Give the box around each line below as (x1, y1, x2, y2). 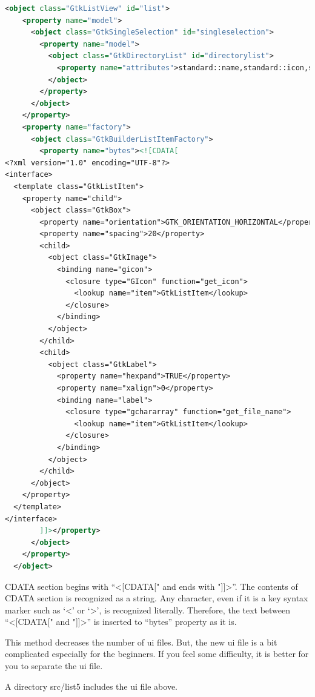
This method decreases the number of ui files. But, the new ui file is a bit (5, 635, 277, 648)
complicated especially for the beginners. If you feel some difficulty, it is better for (5, 647, 309, 660)
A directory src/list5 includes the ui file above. (5, 679, 178, 692)
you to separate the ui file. (5, 659, 103, 672)
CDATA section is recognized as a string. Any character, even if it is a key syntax (5, 592, 308, 604)
